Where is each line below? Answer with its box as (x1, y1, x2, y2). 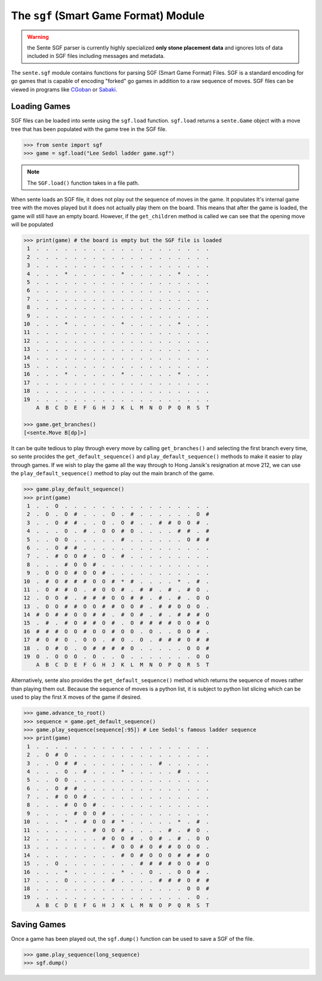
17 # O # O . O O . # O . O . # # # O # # (23, 637, 209, 643)
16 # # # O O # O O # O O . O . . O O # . (23, 628, 209, 635)
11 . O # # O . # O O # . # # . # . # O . (23, 586, 209, 593)
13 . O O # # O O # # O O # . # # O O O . (23, 603, 209, 610)
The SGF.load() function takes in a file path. (27, 179, 140, 187)
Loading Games (11, 102, 71, 112)
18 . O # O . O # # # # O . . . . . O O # (23, 644, 209, 652)
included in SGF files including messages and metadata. (27, 53, 165, 60)
